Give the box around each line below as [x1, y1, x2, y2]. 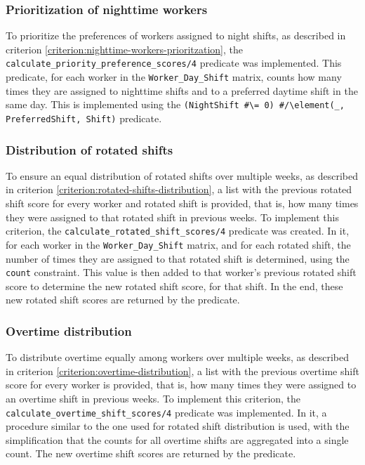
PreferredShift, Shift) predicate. [6, 110, 162, 125]
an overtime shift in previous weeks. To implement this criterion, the [6, 391, 301, 405]
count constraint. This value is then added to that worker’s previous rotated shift [6, 265, 357, 280]
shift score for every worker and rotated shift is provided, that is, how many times [6, 196, 359, 211]
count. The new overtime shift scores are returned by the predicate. [6, 446, 296, 461]
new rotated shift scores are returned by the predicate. [6, 292, 240, 307]
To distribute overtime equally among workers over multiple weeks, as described [6, 350, 350, 365]
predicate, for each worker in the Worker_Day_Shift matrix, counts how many [6, 70, 342, 84]
